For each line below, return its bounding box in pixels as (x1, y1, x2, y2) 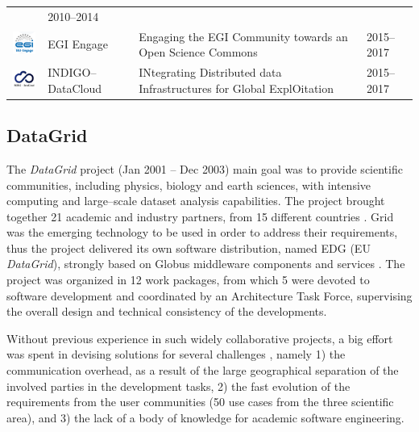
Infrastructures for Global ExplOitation (139, 79, 334, 96)
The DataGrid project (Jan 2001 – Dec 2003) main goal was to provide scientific (6, 160, 403, 177)
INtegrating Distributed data (139, 64, 282, 81)
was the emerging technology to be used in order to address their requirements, (6, 224, 398, 241)
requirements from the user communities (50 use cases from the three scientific (6, 393, 394, 410)
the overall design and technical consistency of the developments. (6, 303, 327, 320)
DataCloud (48, 79, 102, 96)
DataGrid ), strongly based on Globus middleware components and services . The (6, 255, 405, 272)
